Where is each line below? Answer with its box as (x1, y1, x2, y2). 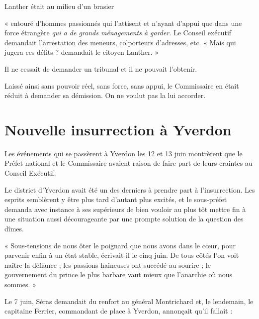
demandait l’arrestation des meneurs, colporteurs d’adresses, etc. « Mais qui (4, 37, 236, 47)
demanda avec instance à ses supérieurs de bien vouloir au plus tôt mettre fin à (4, 204, 246, 214)
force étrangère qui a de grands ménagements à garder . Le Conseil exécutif (4, 27, 232, 38)
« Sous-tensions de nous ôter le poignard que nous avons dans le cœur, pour (4, 240, 236, 250)
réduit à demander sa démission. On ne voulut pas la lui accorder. (4, 90, 206, 101)
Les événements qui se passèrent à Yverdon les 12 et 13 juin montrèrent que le (4, 148, 243, 158)
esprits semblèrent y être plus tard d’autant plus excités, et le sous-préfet (4, 194, 227, 205)
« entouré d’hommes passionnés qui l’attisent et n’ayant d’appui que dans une (4, 17, 242, 28)
